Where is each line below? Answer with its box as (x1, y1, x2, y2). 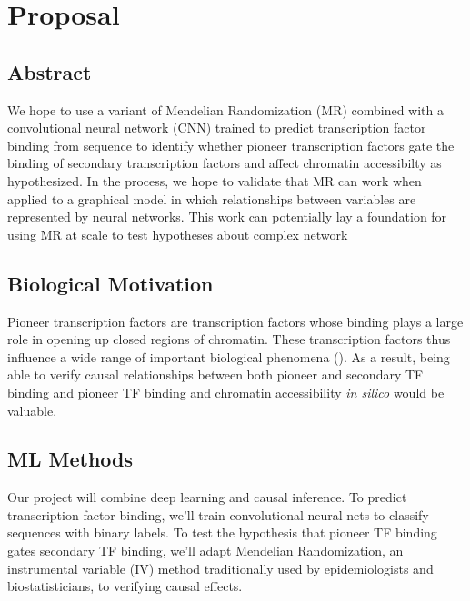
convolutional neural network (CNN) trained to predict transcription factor (7, 118, 426, 137)
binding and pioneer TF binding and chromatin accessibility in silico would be (7, 382, 445, 401)
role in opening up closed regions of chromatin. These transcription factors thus (7, 330, 451, 349)
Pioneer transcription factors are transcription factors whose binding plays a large (7, 311, 464, 330)
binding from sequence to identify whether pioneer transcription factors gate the (7, 135, 455, 154)
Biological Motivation (7, 269, 214, 297)
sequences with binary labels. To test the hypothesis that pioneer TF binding (7, 523, 437, 542)
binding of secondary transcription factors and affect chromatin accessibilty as (7, 153, 442, 172)
